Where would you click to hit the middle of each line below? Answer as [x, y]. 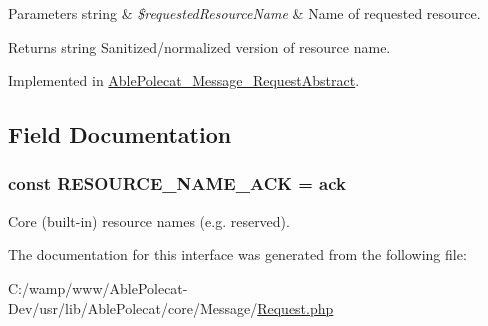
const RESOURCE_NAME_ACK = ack [177, 183]
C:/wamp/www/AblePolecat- [98, 287]
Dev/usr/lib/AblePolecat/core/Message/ [133, 307]
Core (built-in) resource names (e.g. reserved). [149, 220]
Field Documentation [120, 134]
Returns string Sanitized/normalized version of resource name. [199, 46]
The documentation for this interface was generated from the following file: [237, 254]
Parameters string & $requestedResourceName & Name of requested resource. [244, 13]
